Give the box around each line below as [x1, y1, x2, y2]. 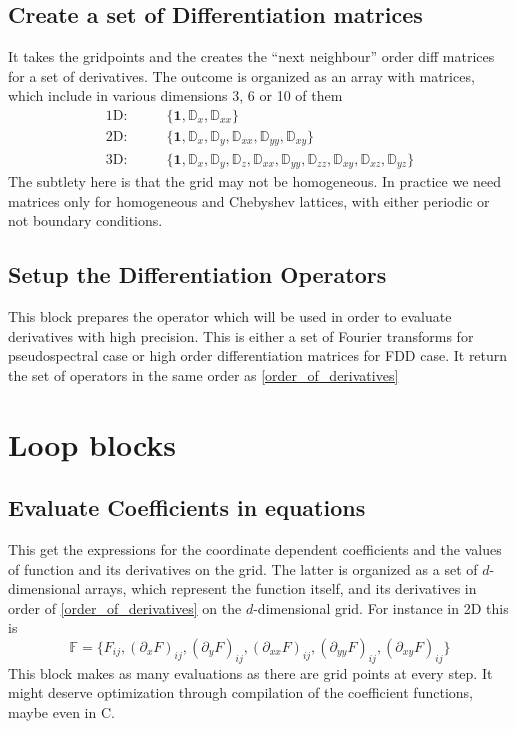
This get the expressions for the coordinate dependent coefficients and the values [8, 538, 502, 559]
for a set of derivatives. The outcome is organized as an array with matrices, [8, 65, 475, 86]
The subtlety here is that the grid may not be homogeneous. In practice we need [8, 170, 502, 191]
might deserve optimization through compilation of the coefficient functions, [8, 682, 473, 703]
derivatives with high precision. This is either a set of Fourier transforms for [8, 325, 474, 346]
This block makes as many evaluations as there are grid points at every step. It [8, 662, 493, 683]
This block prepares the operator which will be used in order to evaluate [8, 305, 452, 326]
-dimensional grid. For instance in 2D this [253, 597, 509, 618]
